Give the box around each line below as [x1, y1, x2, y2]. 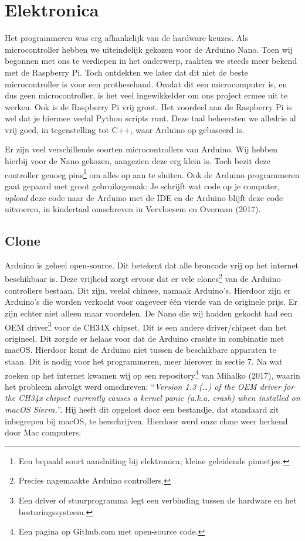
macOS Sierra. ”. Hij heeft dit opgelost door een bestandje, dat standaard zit [5, 403, 279, 415]
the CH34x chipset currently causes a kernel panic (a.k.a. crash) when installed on [5, 392, 300, 404]
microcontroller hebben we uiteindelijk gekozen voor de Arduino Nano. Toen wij [5, 43, 293, 55]
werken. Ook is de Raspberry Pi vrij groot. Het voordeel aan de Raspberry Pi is [5, 100, 292, 113]
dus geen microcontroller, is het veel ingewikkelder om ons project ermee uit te [5, 89, 288, 101]
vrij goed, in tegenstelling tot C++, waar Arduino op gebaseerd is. [5, 123, 245, 135]
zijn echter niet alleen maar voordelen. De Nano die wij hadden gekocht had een [5, 307, 293, 319]
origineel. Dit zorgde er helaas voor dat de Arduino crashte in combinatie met [5, 332, 284, 344]
